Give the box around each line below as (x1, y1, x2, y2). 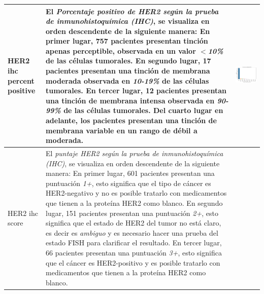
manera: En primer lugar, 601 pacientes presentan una (46, 168, 215, 178)
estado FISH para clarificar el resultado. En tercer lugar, (46, 237, 222, 248)
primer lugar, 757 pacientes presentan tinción (46, 35, 208, 46)
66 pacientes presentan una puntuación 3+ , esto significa (46, 247, 222, 258)
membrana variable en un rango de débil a (46, 125, 197, 135)
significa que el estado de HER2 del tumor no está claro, (46, 217, 221, 228)
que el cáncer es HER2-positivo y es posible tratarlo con (46, 257, 220, 268)
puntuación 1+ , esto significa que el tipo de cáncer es (46, 177, 211, 188)
